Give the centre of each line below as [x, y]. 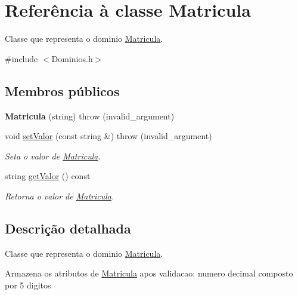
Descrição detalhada [68, 228]
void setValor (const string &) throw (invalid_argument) [108, 136]
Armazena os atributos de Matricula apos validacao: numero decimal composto [149, 273]
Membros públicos [62, 90]
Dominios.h [72, 58]
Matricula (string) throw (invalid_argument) [90, 116]
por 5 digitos [28, 285]
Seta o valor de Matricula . [53, 156]
